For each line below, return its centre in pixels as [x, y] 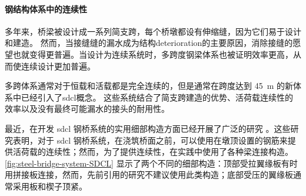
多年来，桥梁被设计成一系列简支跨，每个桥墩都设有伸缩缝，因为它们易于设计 [153, 31]
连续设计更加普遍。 [58, 66]
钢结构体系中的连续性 [46, 9]
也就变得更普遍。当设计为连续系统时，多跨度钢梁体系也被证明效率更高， [153, 54]
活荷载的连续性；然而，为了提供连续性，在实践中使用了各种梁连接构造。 [153, 152]
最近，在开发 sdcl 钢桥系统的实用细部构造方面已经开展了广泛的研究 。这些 [148, 128]
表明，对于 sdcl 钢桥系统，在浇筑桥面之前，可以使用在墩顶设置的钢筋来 [150, 140]
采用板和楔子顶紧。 [50, 186]
